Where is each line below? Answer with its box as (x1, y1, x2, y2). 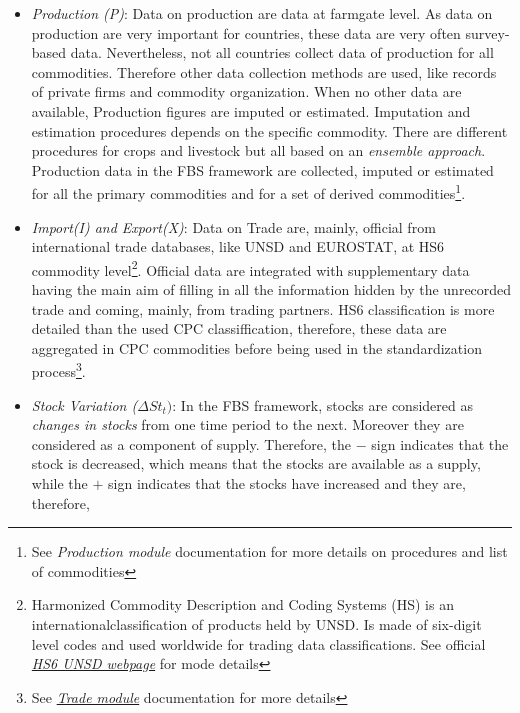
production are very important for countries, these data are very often (31, 22, 461, 43)
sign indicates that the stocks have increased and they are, (108, 473, 466, 494)
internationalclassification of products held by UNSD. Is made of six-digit (31, 614, 482, 634)
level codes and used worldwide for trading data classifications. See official (31, 633, 486, 654)
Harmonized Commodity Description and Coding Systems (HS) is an (31, 594, 454, 615)
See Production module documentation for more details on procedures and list (31, 541, 508, 562)
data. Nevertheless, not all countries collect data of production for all (70, 42, 494, 63)
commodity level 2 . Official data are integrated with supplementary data (31, 256, 470, 280)
